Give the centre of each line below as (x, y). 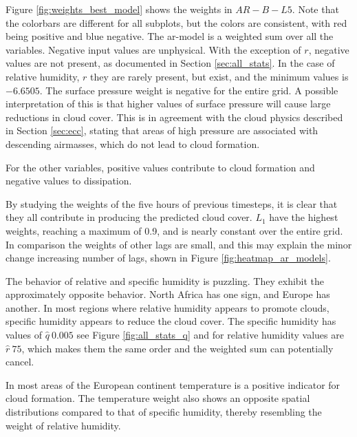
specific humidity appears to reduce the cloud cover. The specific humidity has (171, 321)
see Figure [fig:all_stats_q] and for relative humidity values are (210, 335)
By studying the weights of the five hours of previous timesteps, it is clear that (172, 203)
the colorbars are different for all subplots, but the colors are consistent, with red (176, 22)
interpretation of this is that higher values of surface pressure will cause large (168, 104)
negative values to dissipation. (69, 181)
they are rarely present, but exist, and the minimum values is (219, 76)
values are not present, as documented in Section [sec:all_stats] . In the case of (170, 63)
